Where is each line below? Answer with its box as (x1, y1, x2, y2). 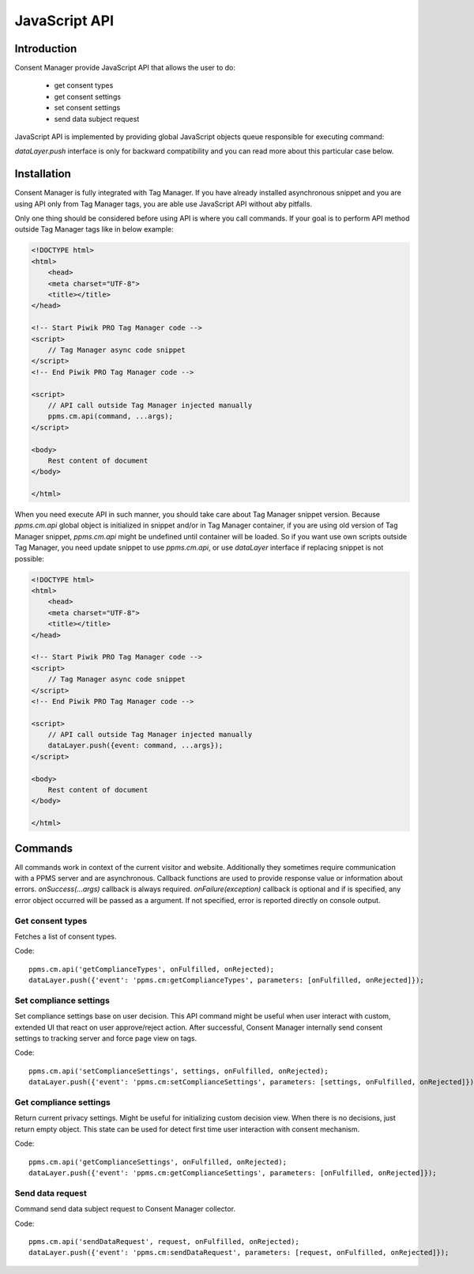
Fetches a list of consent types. (14, 932, 117, 941)
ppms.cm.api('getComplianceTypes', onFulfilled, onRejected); (28, 965, 275, 973)
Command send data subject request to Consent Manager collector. (14, 1204, 236, 1214)
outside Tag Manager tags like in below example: (14, 225, 174, 234)
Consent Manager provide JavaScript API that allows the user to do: (14, 63, 236, 73)
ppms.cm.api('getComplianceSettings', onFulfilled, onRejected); (28, 1157, 288, 1166)
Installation (14, 167, 71, 181)
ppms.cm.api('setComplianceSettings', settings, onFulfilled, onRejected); (28, 1066, 329, 1076)
